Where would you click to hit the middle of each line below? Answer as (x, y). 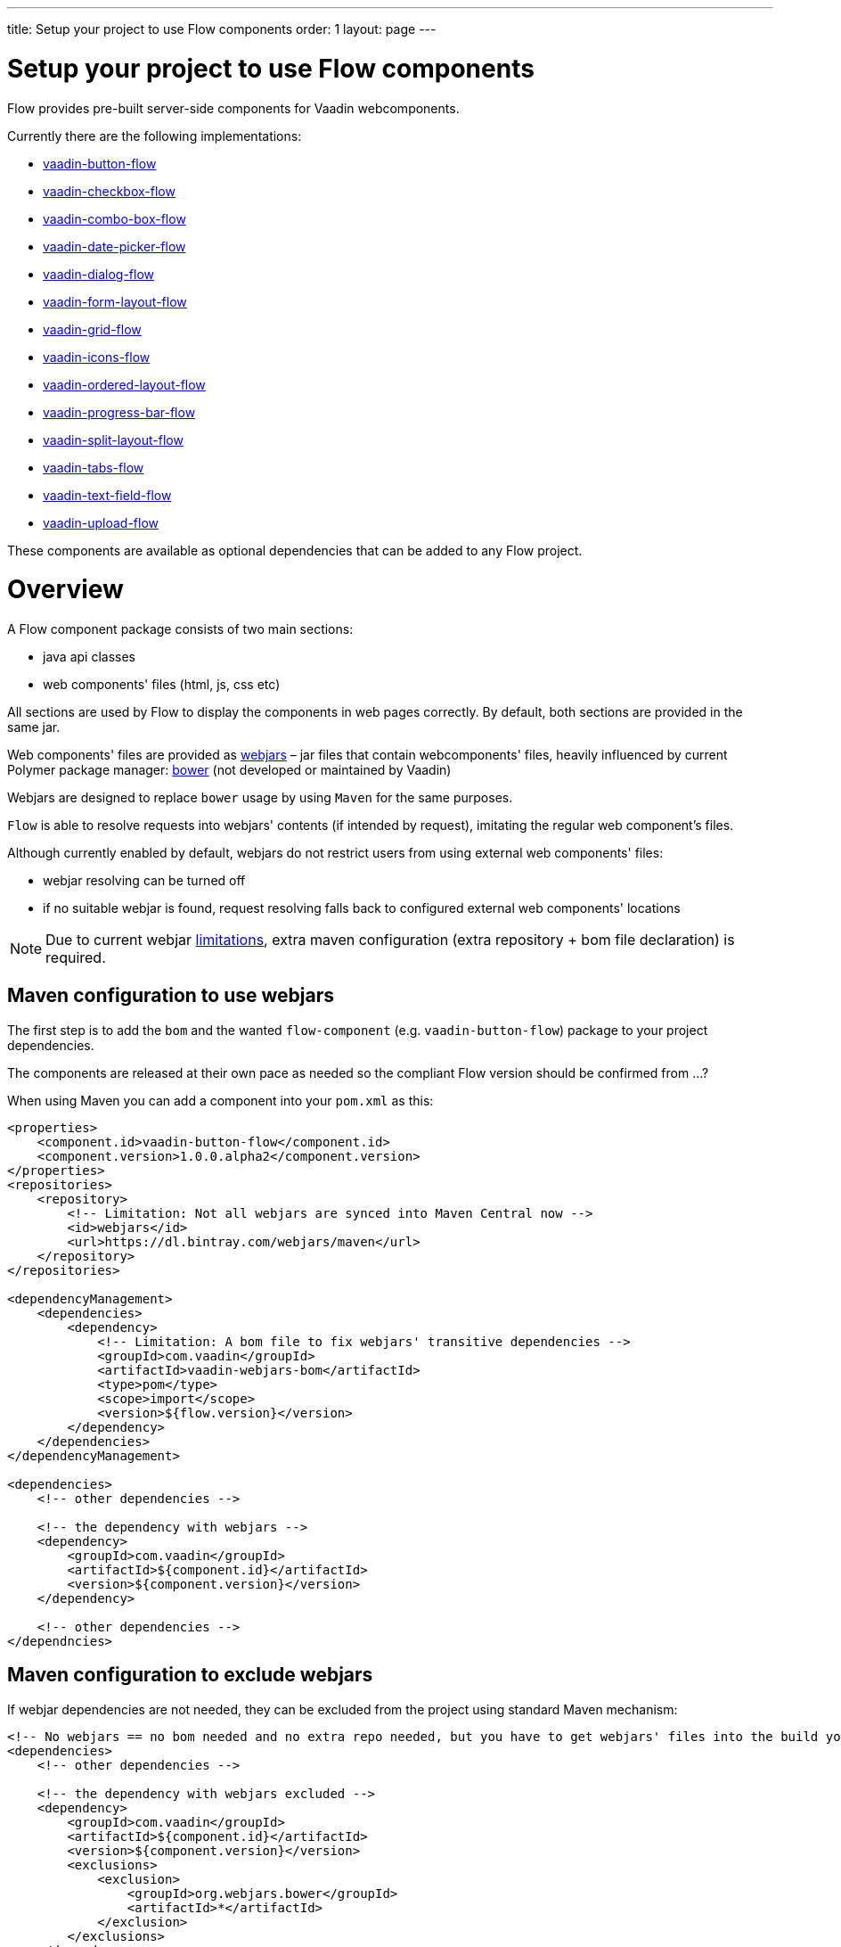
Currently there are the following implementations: (155, 136)
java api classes (89, 657)
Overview (65, 590)
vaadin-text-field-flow (107, 495)
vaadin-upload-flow (101, 522)
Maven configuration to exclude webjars (190, 1675)
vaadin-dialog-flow (99, 274)
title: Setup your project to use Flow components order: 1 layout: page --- (222, 29)
